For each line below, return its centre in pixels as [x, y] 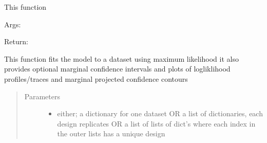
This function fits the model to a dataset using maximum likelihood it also [121, 58]
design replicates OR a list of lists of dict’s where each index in [156, 123]
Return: [16, 41]
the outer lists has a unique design [111, 133]
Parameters [42, 96]
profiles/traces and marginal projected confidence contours [96, 78]
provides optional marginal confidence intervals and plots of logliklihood [117, 69]
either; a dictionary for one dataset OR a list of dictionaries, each [160, 113]
